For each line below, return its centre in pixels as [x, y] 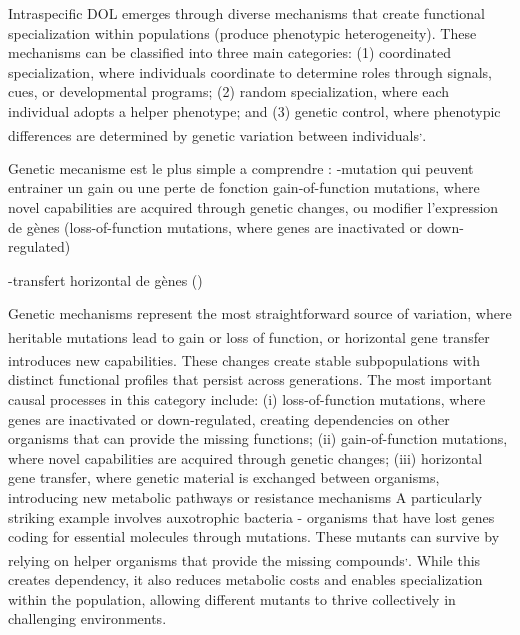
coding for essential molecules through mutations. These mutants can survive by [254, 536]
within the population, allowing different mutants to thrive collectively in [232, 598]
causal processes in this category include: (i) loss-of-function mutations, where [247, 399]
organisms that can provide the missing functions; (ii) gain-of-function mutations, [258, 438]
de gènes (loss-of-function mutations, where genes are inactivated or [215, 226]
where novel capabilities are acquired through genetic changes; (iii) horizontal [245, 457]
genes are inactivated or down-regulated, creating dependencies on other [229, 418]
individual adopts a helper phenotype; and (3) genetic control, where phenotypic [254, 110]
